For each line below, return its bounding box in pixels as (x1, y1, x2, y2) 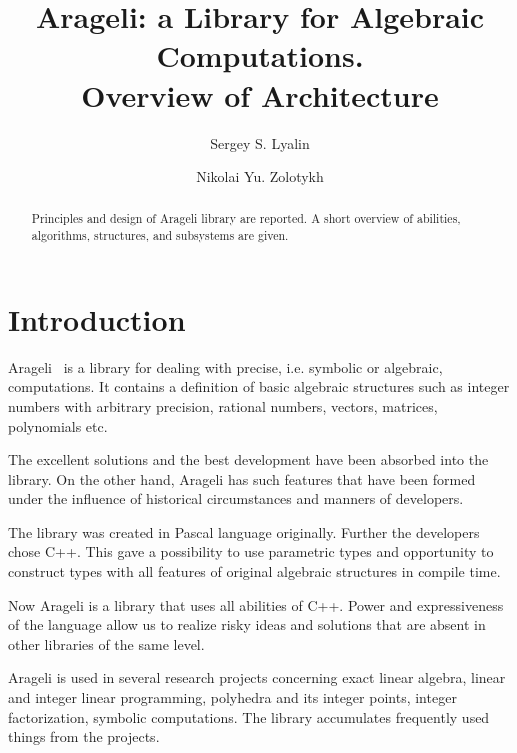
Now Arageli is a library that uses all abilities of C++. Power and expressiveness (8, 594, 504, 615)
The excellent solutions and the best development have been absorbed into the (8, 449, 489, 470)
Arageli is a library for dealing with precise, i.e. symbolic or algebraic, (8, 356, 443, 377)
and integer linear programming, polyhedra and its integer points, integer (8, 687, 457, 708)
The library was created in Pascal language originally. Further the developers (8, 521, 480, 542)
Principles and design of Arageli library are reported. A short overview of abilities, (31, 210, 461, 227)
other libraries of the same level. (8, 633, 205, 654)
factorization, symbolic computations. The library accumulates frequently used (8, 706, 490, 727)
